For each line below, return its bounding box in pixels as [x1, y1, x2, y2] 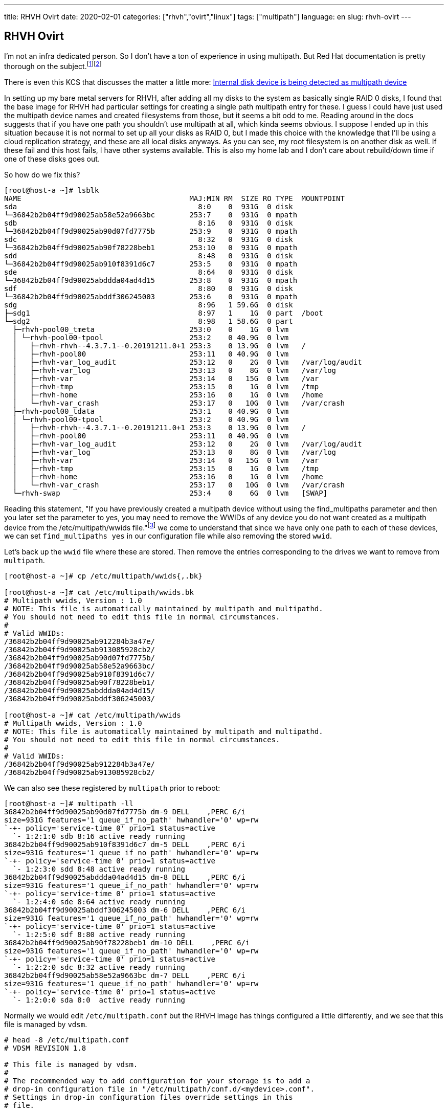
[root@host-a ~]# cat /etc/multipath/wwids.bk [4, 588, 194, 597]
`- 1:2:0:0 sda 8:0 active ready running [12, 996, 186, 1005]
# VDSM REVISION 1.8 [4, 1044, 86, 1053]
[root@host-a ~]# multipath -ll [4, 799, 133, 808]
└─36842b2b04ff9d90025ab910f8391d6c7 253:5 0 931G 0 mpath [4, 259, 298, 268]
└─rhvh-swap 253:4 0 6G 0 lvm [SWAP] [12, 488, 328, 497]
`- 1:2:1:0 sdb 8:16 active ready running [12, 832, 186, 841]
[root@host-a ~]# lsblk [4, 186, 99, 194]
